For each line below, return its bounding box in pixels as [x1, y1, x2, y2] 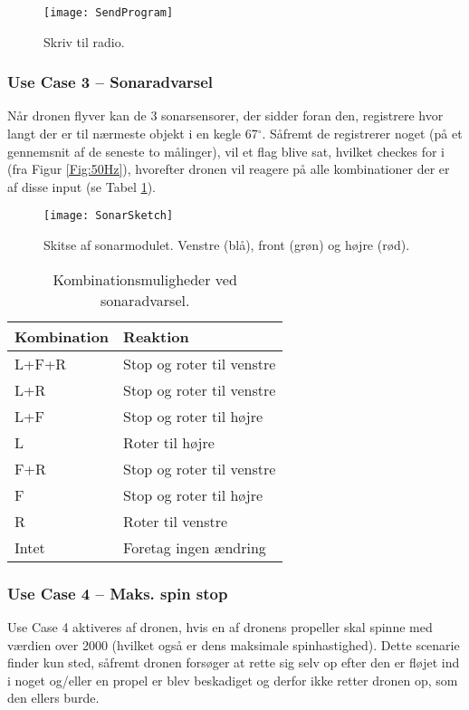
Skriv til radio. [43, 32, 125, 51]
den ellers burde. [7, 688, 100, 707]
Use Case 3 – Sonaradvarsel [7, 71, 214, 93]
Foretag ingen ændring [123, 536, 266, 558]
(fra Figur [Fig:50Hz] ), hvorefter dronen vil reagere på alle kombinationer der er [7, 159, 450, 178]
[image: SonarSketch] [43, 209, 174, 223]
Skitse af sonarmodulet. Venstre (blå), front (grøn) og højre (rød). [43, 235, 410, 254]
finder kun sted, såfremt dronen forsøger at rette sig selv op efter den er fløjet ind [7, 653, 460, 672]
